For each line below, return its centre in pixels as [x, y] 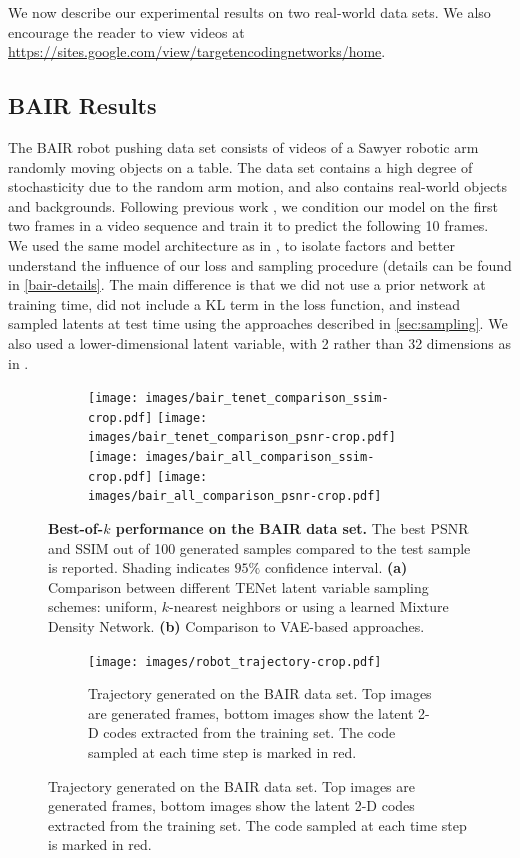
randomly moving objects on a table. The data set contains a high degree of [240, 166]
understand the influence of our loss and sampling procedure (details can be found [260, 264]
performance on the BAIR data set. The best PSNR [292, 528]
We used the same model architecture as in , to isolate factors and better [231, 244]
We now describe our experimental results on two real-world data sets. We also [249, 12]
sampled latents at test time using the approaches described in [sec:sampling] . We [258, 323]
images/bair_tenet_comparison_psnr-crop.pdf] [242, 437]
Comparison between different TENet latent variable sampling [238, 586]
